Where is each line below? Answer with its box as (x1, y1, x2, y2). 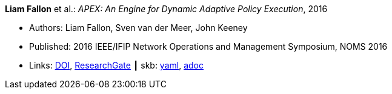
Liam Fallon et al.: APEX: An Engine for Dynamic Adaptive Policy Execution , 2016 (5, 4, 328, 14)
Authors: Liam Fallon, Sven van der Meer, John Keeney (29, 22, 248, 33)
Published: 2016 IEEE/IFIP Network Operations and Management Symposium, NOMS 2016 (29, 41, 388, 52)
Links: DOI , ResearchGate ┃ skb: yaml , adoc (29, 60, 204, 70)
